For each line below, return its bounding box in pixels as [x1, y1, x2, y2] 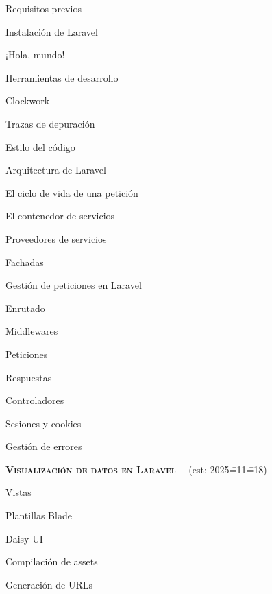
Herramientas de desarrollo [5, 70, 119, 84]
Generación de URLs [5, 577, 92, 591]
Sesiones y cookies [5, 416, 82, 430]
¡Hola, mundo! [5, 47, 65, 62]
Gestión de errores [5, 439, 82, 453]
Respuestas [5, 370, 52, 384]
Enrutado [5, 300, 45, 315]
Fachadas [5, 254, 44, 269]
